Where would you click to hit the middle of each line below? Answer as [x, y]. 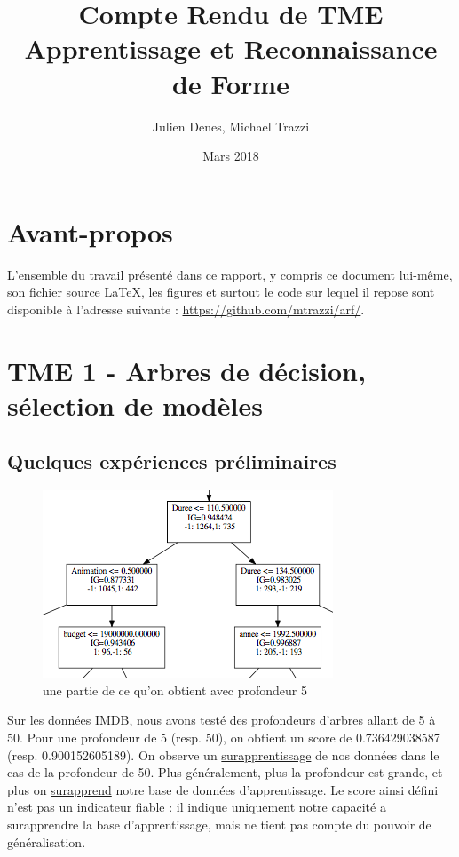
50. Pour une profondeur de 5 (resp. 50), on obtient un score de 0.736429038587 [224, 737]
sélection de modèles [135, 405]
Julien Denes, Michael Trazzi [231, 126]
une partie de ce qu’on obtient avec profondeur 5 [175, 690]
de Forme [231, 83]
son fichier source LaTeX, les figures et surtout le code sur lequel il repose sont [221, 292]
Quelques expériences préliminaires [172, 461]
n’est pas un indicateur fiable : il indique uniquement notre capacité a [197, 807]
